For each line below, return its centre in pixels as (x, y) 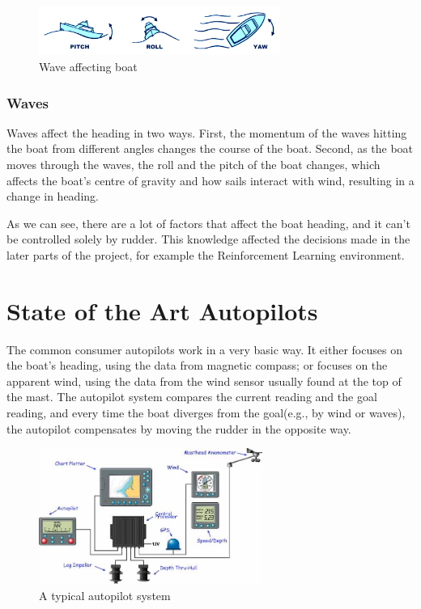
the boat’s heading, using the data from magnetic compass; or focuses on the (197, 365)
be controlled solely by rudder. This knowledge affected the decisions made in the (208, 239)
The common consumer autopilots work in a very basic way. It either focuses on (204, 349)
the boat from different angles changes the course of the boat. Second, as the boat (210, 148)
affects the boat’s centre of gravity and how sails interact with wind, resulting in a (210, 180)
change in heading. (53, 196)
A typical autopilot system (105, 595)
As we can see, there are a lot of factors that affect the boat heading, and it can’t (208, 223)
